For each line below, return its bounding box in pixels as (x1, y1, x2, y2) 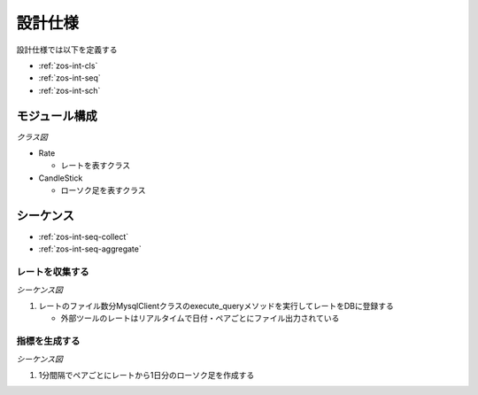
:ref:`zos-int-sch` (38, 85, 101, 96)
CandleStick (38, 173, 83, 183)
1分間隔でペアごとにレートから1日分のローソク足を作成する (38, 369, 255, 380)
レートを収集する (16, 266, 89, 278)
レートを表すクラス (60, 160, 131, 171)
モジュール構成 (16, 108, 97, 123)
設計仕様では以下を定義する (16, 44, 118, 55)
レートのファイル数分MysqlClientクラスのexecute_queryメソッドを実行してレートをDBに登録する (38, 301, 394, 312)
